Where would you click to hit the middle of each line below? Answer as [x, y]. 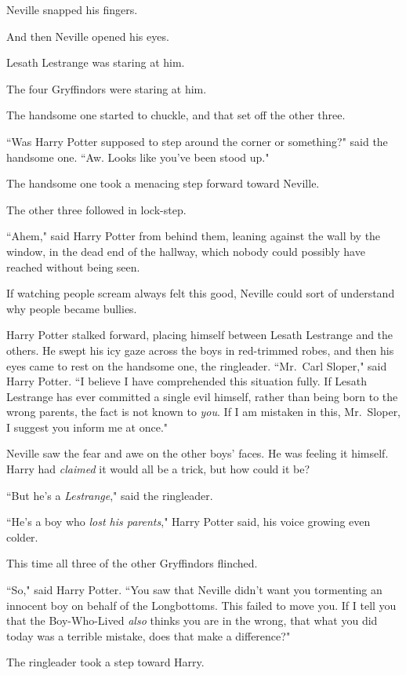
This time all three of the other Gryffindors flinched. [132, 563]
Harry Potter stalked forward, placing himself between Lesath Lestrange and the [200, 335]
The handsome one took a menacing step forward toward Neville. [163, 183]
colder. [22, 536]
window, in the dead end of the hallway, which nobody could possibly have [186, 251]
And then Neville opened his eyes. [88, 36]
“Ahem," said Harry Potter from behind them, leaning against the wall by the [194, 236]
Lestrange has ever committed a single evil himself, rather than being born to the [202, 396]
